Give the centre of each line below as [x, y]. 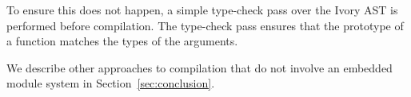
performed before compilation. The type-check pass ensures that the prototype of [205, 25]
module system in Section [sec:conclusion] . [111, 83]
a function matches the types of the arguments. [122, 41]
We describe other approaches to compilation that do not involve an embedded [200, 67]
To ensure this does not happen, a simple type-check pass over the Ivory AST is [202, 10]
